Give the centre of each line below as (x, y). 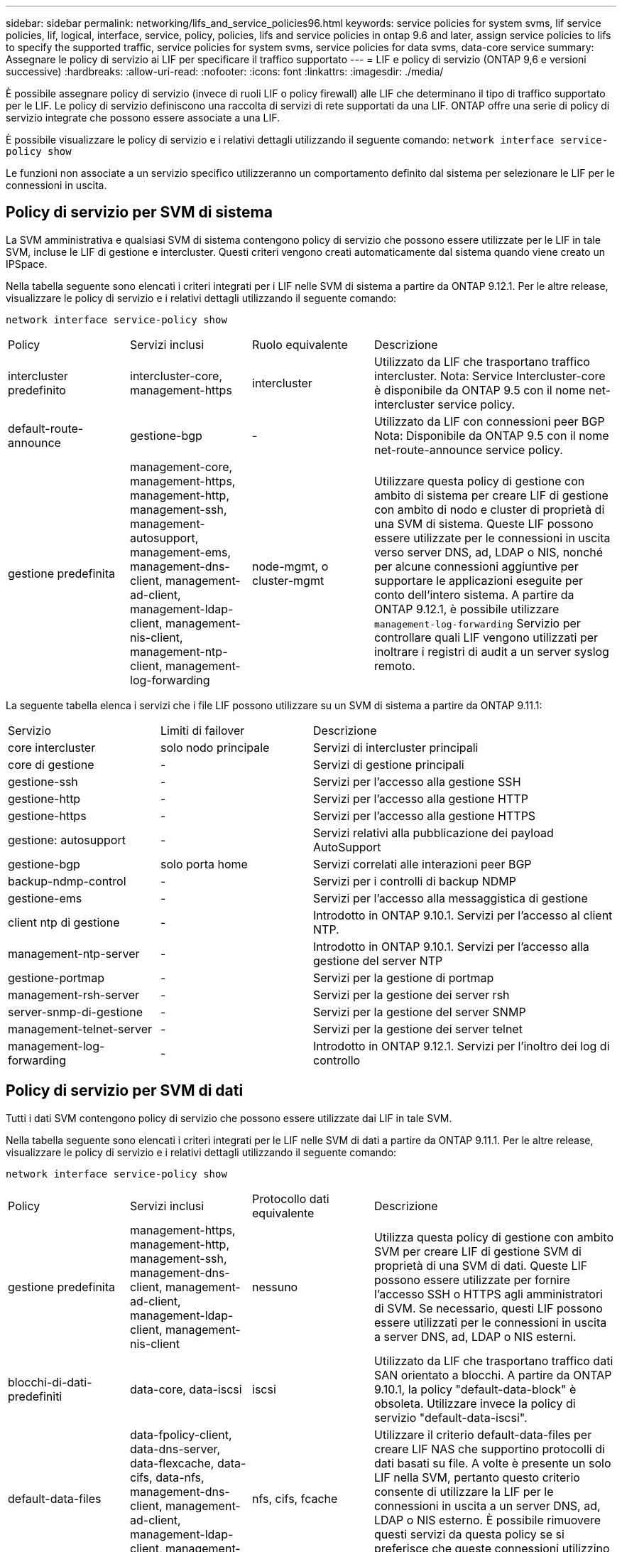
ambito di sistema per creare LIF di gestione (491, 495)
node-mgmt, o (290, 566)
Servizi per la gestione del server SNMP (420, 1012)
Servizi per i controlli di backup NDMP (415, 881)
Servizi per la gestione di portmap (404, 977)
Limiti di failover (203, 730)
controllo (337, 1060)
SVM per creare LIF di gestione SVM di (478, 1251)
